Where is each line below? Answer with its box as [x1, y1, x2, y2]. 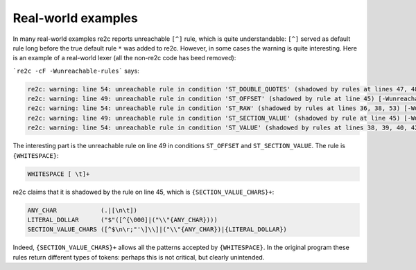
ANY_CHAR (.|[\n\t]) [27, 206, 138, 214]
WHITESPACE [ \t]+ [27, 170, 90, 178]
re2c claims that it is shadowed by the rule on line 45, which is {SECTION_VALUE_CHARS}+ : [12, 188, 275, 196]
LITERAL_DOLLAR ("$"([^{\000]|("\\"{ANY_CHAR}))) [27, 215, 218, 224]
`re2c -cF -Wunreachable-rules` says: [12, 66, 140, 75]
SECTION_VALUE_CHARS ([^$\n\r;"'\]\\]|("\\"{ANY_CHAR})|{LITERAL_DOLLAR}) [27, 226, 288, 233]
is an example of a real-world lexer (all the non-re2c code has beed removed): [12, 54, 236, 62]
